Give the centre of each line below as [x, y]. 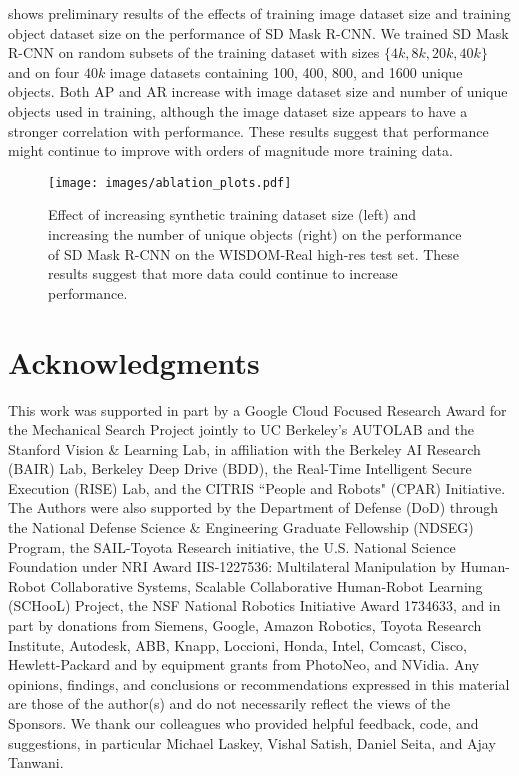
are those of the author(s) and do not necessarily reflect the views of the [229, 703]
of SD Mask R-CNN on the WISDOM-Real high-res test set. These [254, 253]
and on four [44, 71]
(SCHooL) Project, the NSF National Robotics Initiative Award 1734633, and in [254, 605]
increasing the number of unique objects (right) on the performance [255, 234]
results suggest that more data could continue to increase [223, 273]
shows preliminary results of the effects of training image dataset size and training [259, 13]
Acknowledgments [134, 361]
